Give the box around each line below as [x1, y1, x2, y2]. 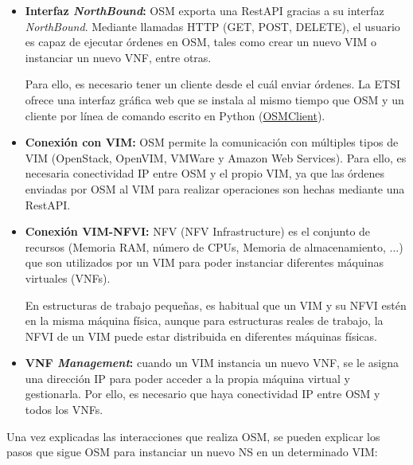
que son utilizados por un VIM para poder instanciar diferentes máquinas [25, 254, 384, 271]
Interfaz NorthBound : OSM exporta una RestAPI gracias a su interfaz [25, 2, 384, 18]
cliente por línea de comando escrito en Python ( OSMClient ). [25, 107, 325, 123]
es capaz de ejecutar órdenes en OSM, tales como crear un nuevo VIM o [25, 33, 377, 50]
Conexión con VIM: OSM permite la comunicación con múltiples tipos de [25, 134, 399, 150]
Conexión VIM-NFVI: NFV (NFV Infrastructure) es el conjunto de [25, 223, 371, 240]
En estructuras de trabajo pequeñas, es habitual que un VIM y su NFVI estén [25, 296, 407, 313]
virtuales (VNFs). [25, 269, 111, 286]
